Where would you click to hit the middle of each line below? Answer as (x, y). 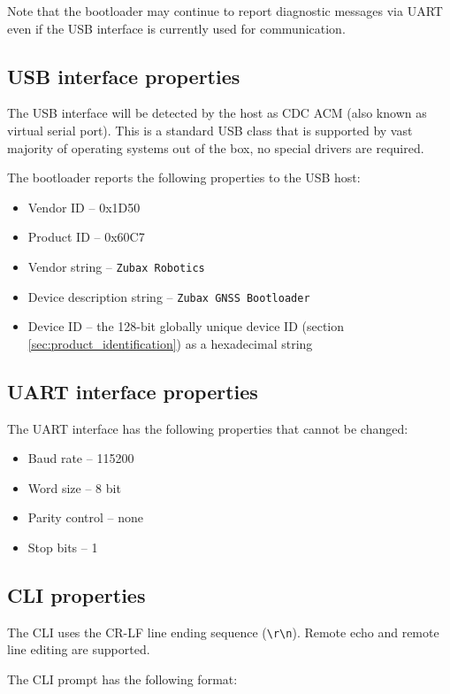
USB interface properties (124, 76)
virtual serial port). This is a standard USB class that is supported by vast (210, 130)
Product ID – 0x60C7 (86, 237)
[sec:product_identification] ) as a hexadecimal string (170, 343)
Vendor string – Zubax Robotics (116, 266)
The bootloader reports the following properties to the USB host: (184, 177)
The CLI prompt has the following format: (122, 679)
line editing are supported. (79, 649)
